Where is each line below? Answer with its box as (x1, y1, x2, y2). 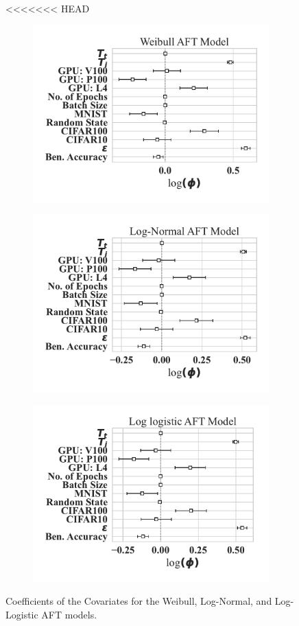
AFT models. (41, 607, 97, 621)
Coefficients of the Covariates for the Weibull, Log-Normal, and (5, 594, 272, 608)
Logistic (5, 607, 38, 621)
